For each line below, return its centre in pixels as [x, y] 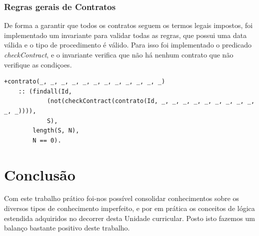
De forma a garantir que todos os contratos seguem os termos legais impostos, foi [128, 25]
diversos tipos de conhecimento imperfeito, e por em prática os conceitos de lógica [129, 208]
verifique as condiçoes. [38, 64]
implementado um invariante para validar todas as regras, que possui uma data [125, 35]
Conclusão [40, 174]
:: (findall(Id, [45, 91]
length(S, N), [56, 131]
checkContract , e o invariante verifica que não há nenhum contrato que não [119, 54]
